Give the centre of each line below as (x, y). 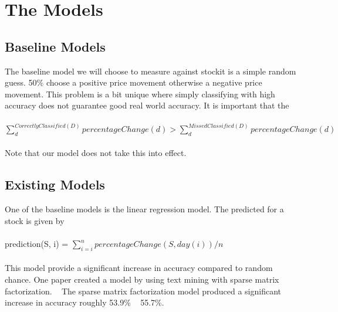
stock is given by (35, 220)
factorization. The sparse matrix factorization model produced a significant (143, 291)
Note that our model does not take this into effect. (96, 153)
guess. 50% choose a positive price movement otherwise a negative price (133, 82)
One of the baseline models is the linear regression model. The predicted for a (144, 209)
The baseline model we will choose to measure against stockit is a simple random (151, 71)
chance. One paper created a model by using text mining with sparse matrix (142, 279)
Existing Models (55, 184)
